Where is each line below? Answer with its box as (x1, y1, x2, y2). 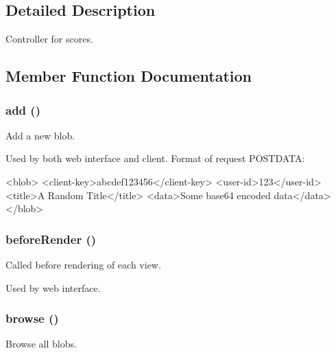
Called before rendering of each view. (5, 257, 161, 271)
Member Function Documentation (5, 65, 252, 87)
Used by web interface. (5, 280, 101, 295)
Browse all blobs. (5, 337, 77, 351)
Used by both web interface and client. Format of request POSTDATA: (5, 151, 305, 166)
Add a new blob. (5, 128, 75, 142)
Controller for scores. (5, 32, 93, 46)
